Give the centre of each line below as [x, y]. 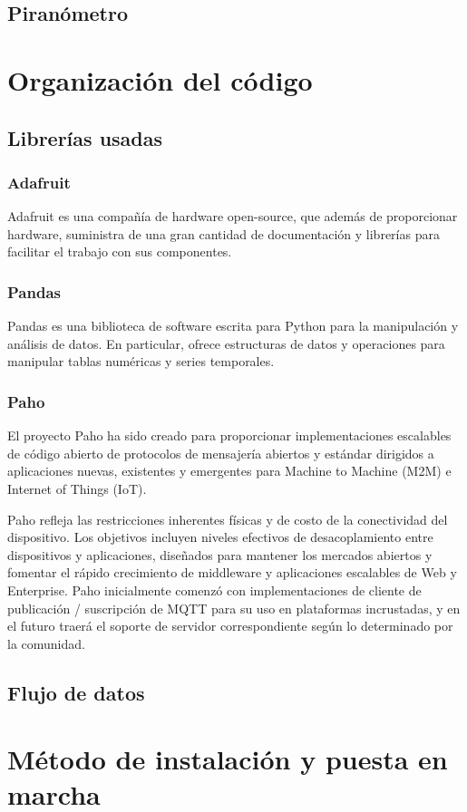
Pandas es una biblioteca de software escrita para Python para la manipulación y [233, 326]
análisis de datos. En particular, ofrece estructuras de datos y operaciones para [226, 343]
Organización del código [160, 79]
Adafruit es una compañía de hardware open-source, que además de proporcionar [233, 216]
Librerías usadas [85, 137]
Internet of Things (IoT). [77, 488]
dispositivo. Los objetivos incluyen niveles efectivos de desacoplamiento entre [220, 537]
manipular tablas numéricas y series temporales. [141, 361]
